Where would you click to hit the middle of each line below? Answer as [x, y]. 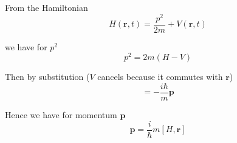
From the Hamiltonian [46, 7]
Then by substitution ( [47, 77]
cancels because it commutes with [160, 77]
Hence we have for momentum [61, 115]
